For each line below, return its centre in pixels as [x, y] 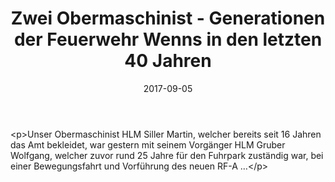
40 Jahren [168, 61]
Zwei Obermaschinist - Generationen [168, 18]
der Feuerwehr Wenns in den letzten [168, 39]
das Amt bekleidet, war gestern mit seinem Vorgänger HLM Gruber [148, 144]
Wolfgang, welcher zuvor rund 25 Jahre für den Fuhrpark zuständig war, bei [167, 155]
